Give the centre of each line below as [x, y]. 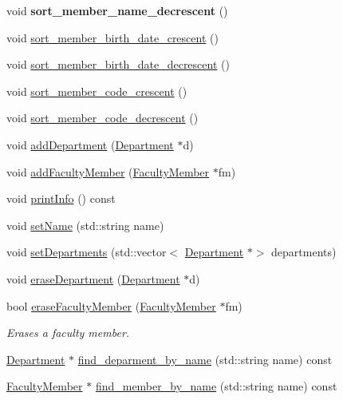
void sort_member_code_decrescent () [103, 118]
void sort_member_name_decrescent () [117, 10]
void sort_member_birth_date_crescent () [112, 37]
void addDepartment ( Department [90, 144]
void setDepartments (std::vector [87, 252]
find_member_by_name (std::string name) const [216, 386]
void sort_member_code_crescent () [97, 91]
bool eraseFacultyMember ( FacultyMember [111, 305]
